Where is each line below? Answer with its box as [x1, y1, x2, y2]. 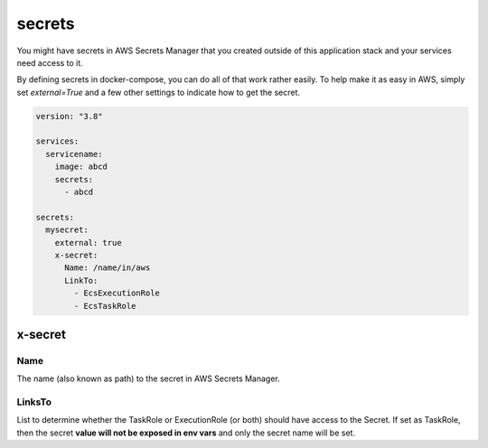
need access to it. [16, 57, 83, 68]
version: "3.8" [35, 111, 103, 121]
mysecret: [45, 225, 89, 235]
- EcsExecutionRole [73, 288, 160, 298]
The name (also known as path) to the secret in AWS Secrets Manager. [16, 373, 280, 384]
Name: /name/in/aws [64, 263, 151, 273]
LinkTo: [64, 275, 99, 285]
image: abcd [54, 162, 108, 172]
